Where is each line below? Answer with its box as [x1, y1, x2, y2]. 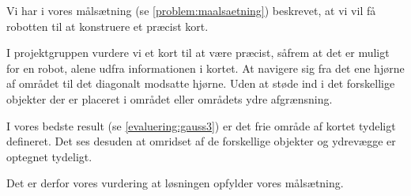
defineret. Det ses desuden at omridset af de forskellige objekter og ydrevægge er [6, 133, 396, 149]
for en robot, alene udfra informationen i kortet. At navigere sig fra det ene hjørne [6, 59, 405, 76]
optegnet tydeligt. [6, 148, 92, 164]
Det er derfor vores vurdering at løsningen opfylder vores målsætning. [6, 175, 344, 191]
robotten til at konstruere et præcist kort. [6, 17, 209, 34]
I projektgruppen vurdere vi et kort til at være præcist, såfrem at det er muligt [6, 44, 390, 61]
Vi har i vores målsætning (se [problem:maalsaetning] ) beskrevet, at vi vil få [6, 2, 376, 18]
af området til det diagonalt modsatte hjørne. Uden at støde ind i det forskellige [6, 75, 395, 92]
